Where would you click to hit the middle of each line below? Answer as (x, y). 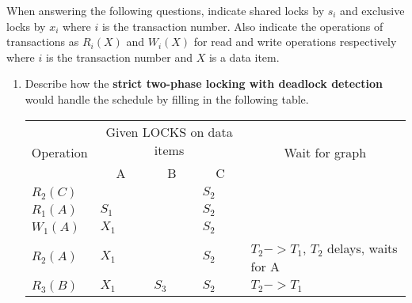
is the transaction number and (119, 57)
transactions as (43, 42)
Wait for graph (325, 152)
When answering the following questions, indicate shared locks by (166, 10)
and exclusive (372, 10)
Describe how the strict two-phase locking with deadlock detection (204, 83)
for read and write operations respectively (295, 42)
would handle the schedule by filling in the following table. (167, 98)
